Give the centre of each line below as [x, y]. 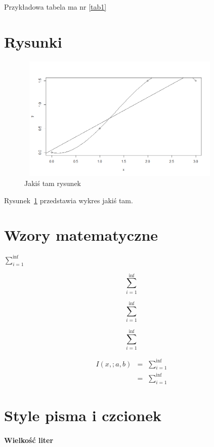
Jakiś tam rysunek [53, 183]
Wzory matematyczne [81, 235]
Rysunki [33, 41]
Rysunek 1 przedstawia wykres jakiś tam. [69, 200]
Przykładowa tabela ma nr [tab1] [55, 7]
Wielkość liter [29, 440]
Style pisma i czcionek [83, 415]
